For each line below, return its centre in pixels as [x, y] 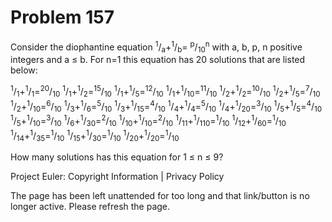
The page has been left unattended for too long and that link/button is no [160, 196]
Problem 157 [62, 17]
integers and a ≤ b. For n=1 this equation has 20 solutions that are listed [158, 60]
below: [24, 70]
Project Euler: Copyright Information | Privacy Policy [117, 177]
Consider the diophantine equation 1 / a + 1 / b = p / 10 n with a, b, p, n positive [156, 47]
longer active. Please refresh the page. [90, 207]
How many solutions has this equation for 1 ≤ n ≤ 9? [117, 157]
